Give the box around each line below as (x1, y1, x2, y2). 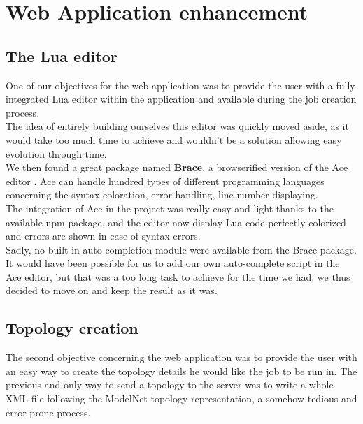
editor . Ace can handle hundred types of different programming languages (6, 173, 325, 188)
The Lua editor (6, 45, 118, 66)
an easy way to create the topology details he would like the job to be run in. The (6, 363, 357, 378)
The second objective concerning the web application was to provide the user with (6, 350, 357, 365)
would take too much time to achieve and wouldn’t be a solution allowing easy (6, 132, 342, 147)
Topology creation (6, 317, 138, 339)
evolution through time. (6, 146, 107, 161)
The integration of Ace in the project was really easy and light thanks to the (6, 200, 334, 215)
